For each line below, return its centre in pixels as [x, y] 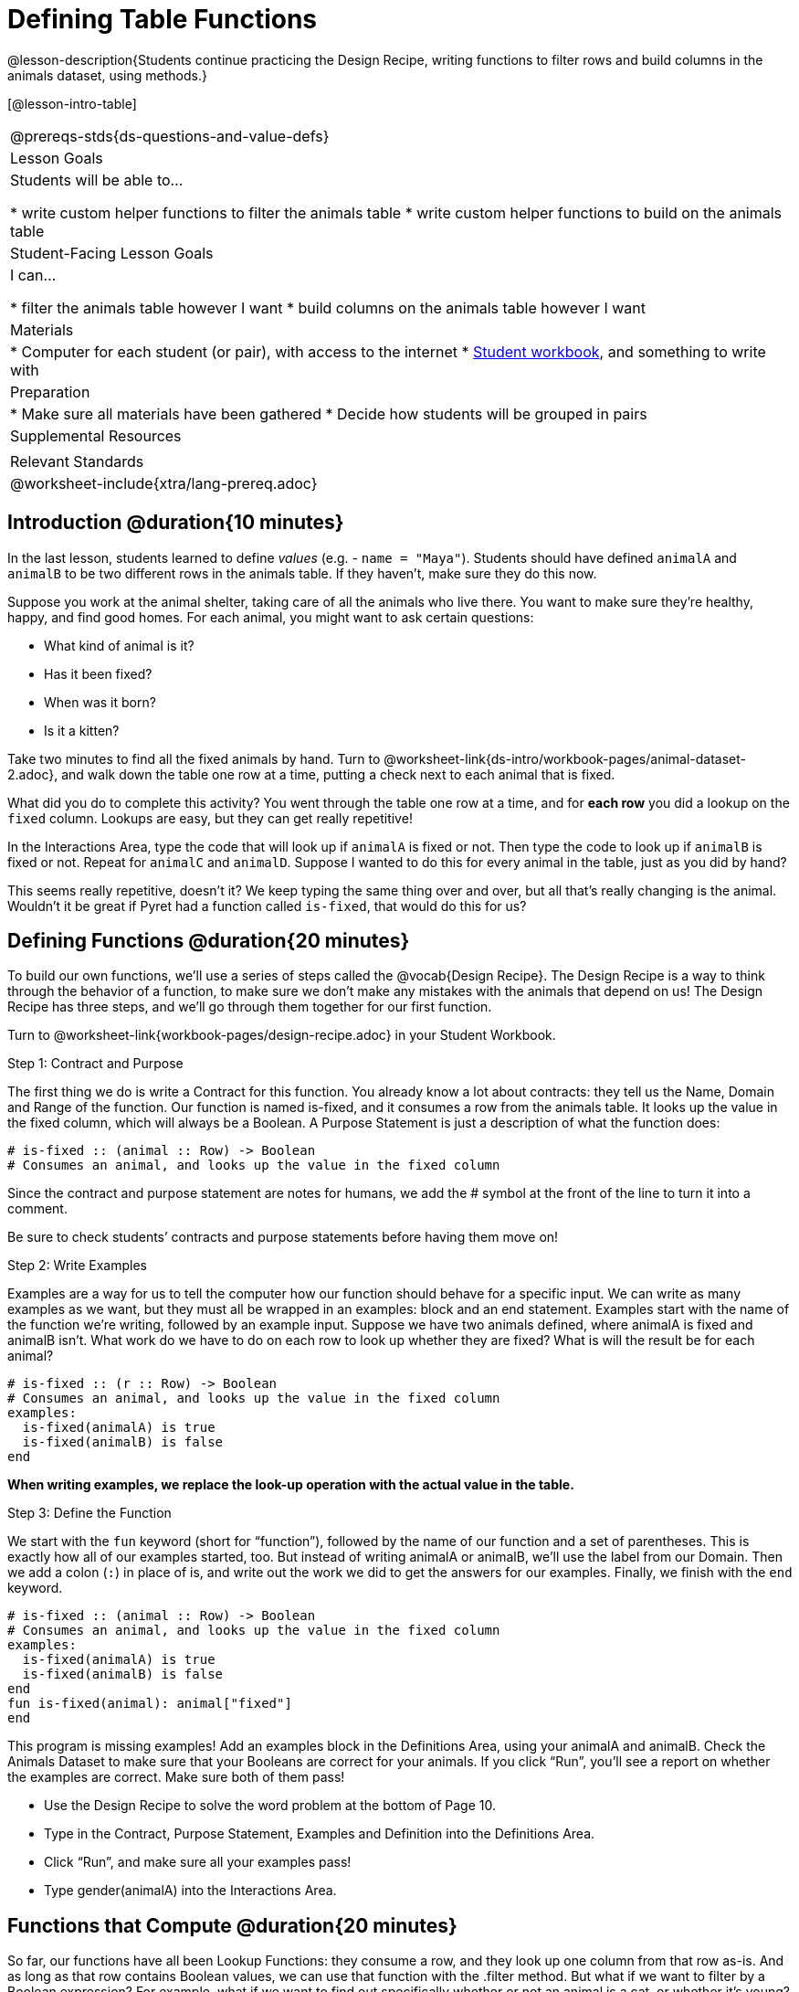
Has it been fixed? [98, 673]
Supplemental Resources [96, 435]
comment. [37, 1209]
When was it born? [100, 702]
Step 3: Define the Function [89, 1513]
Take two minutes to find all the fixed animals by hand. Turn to [194, 758]
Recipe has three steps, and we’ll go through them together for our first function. [250, 1007]
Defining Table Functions [163, 19]
